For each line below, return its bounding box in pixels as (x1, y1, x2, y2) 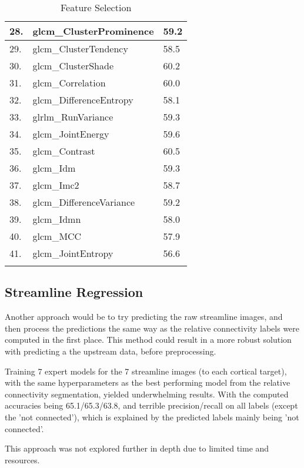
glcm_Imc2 (32, 178, 79, 192)
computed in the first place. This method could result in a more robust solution (5, 333, 292, 346)
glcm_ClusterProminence (32, 24, 154, 38)
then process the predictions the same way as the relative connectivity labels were (5, 322, 300, 334)
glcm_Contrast (32, 144, 95, 158)
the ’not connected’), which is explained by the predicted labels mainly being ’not (5, 410, 299, 423)
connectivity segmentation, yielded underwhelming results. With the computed (5, 387, 289, 400)
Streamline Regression (5, 283, 143, 301)
